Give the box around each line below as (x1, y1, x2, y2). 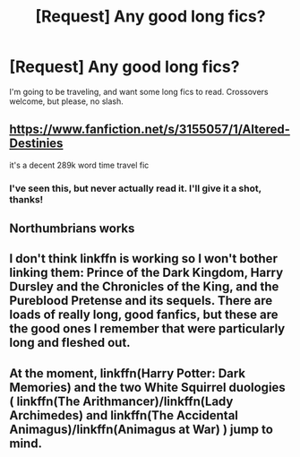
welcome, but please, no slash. (9, 96, 124, 107)
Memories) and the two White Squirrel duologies (9, 379, 287, 395)
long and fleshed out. (9, 335, 132, 350)
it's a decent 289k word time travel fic (9, 160, 150, 170)
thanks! (9, 193, 44, 205)
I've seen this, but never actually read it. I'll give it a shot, (9, 182, 261, 194)
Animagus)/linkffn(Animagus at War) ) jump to (9, 421, 273, 436)
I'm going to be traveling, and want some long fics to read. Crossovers (9, 86, 269, 97)
